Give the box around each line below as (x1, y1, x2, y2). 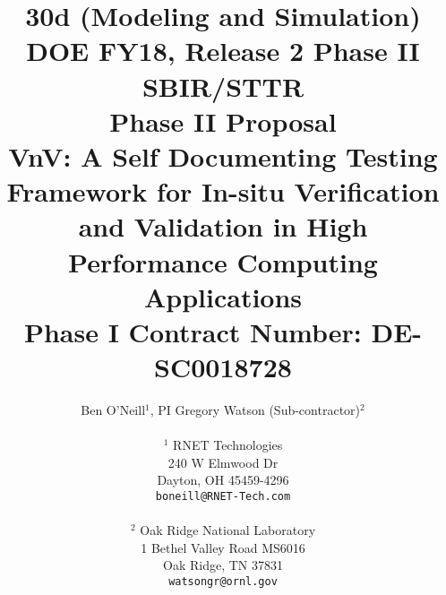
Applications (143, 278, 303, 315)
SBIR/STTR (142, 67, 304, 104)
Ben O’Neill (81, 401, 146, 418)
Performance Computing (68, 243, 378, 280)
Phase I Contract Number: (23, 313, 362, 349)
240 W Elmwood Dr (167, 453, 279, 471)
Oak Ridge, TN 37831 (163, 556, 283, 574)
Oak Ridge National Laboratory (140, 521, 316, 539)
